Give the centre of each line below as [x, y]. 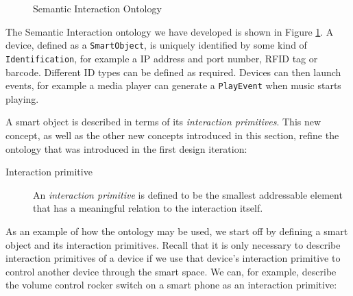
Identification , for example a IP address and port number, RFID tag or [162, 58]
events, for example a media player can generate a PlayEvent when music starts [173, 85]
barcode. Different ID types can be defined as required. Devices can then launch [173, 72]
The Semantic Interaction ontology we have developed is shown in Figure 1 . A [170, 31]
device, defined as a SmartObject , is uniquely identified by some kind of [156, 45]
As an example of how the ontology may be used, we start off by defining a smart [177, 231]
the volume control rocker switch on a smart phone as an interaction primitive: [171, 285]
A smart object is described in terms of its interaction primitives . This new [163, 122]
